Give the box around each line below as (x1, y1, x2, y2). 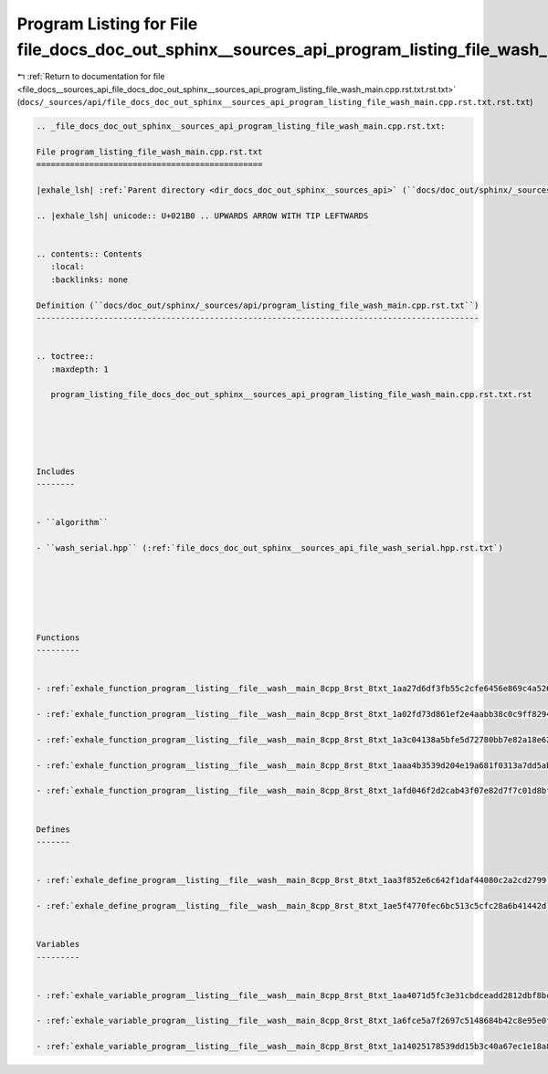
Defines (36, 824, 70, 835)
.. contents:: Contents (36, 249, 143, 259)
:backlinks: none (50, 274, 128, 285)
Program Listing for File (16, 14, 198, 34)
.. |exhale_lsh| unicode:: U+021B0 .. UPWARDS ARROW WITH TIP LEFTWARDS (36, 210, 369, 221)
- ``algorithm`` (36, 517, 110, 528)
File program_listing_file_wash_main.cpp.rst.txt (36, 146, 263, 157)
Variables (36, 939, 80, 950)
